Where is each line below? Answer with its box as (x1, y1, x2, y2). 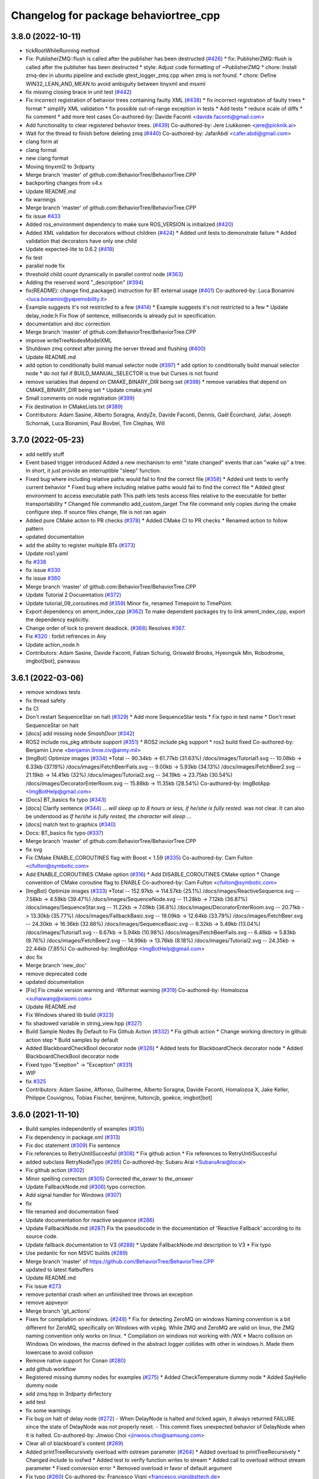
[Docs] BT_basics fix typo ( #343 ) (25, 796, 106, 803)
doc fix (25, 953, 43, 961)
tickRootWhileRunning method (25, 47, 100, 54)
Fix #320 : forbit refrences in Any (25, 633, 106, 640)
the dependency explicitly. (25, 616, 90, 624)
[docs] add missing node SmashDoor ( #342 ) (25, 730, 135, 737)
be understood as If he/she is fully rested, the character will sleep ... (25, 813, 192, 820)
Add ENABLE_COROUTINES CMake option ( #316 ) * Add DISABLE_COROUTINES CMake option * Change (25, 870, 280, 878)
